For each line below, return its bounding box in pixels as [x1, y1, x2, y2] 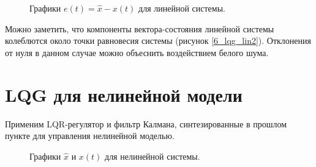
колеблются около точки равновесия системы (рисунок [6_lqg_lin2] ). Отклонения [5, 34, 311, 47]
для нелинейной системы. [105, 149, 200, 162]
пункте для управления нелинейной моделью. [5, 129, 175, 142]
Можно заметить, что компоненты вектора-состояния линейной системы [5, 22, 274, 35]
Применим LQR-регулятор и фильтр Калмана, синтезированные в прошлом [5, 117, 287, 130]
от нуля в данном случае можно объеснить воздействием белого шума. [5, 46, 269, 59]
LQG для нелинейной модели [5, 82, 243, 107]
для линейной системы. [138, 2, 225, 14]
